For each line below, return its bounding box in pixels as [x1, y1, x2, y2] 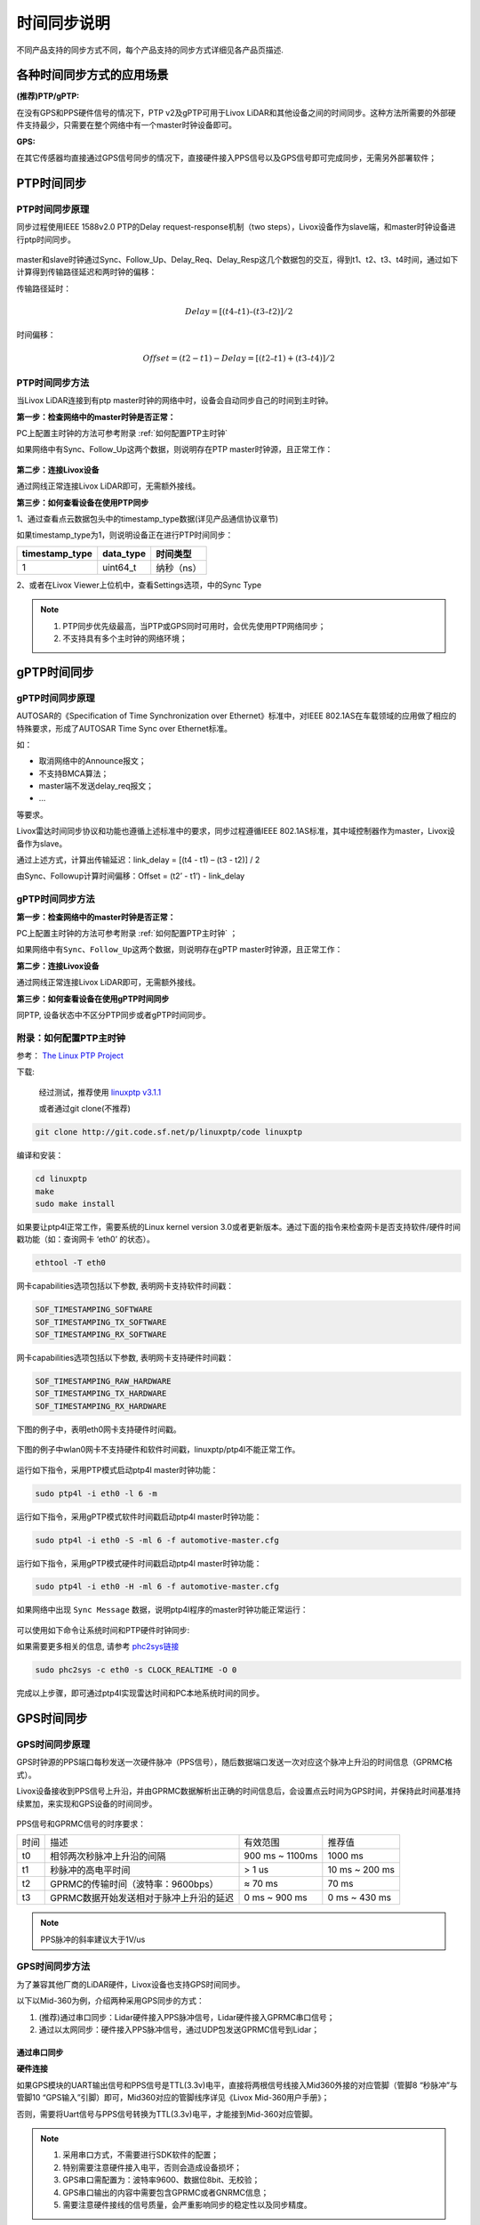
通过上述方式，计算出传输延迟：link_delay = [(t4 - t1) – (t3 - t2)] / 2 [16, 854, 260, 865]
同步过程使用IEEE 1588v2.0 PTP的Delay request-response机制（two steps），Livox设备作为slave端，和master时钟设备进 [16, 222, 457, 232]
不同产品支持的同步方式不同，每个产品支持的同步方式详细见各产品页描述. [16, 44, 284, 55]
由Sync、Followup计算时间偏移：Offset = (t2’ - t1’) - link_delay [16, 870, 245, 881]
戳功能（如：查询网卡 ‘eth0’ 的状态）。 [16, 1234, 156, 1245]
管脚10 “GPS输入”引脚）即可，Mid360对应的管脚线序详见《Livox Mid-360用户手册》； [16, 2092, 330, 2103]
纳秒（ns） [156, 562, 202, 574]
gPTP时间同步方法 [16, 893, 95, 905]
